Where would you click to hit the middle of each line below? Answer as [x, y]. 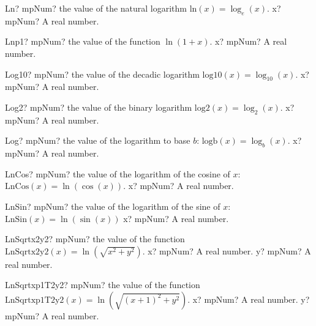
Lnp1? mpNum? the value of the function [83, 41]
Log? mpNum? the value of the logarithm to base [98, 140]
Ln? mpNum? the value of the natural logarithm [96, 8]
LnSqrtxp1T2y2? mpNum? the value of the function [103, 285]
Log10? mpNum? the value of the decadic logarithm [102, 74]
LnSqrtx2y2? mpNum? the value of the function [95, 239]
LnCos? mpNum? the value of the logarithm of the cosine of [118, 173]
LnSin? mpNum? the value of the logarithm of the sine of [113, 206]
